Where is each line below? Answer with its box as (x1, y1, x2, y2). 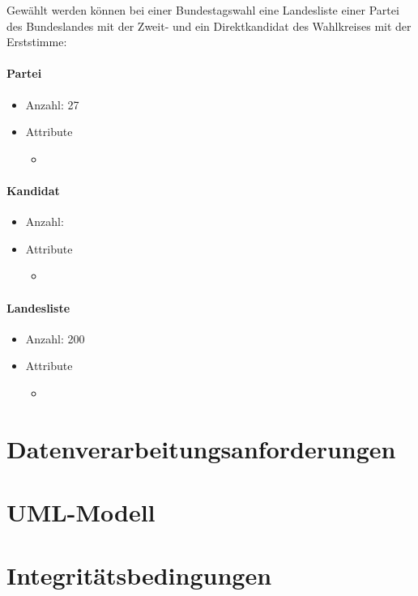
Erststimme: (6, 33, 67, 50)
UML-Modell (6, 496, 156, 529)
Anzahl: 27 (25, 96, 79, 113)
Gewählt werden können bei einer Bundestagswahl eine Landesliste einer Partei (6, 2, 399, 18)
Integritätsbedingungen (6, 559, 272, 592)
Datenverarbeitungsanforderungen (6, 432, 396, 465)
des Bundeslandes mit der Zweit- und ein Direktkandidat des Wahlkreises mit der (6, 17, 412, 34)
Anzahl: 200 (25, 330, 85, 347)
